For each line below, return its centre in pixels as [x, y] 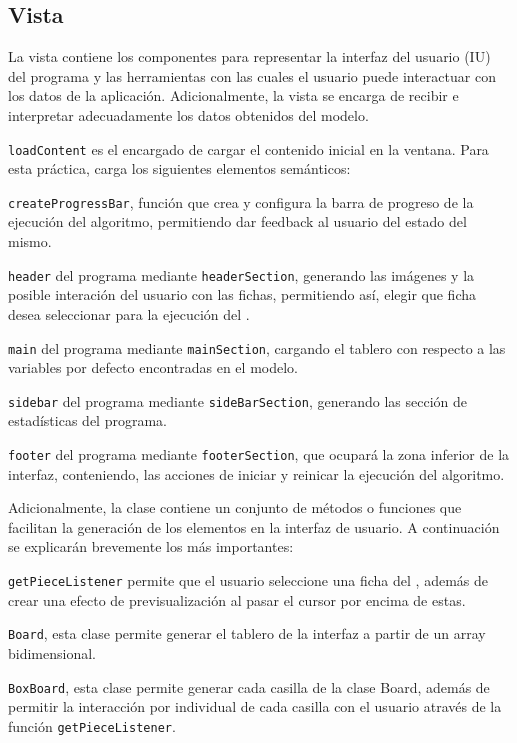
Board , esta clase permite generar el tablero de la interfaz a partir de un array [247, 633]
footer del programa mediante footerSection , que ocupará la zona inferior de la [259, 454]
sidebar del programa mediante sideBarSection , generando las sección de [237, 400]
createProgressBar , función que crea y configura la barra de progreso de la [241, 201]
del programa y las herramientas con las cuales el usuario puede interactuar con [252, 75]
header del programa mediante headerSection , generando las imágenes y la [241, 274]
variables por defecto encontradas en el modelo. [153, 367]
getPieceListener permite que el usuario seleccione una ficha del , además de [248, 580]
